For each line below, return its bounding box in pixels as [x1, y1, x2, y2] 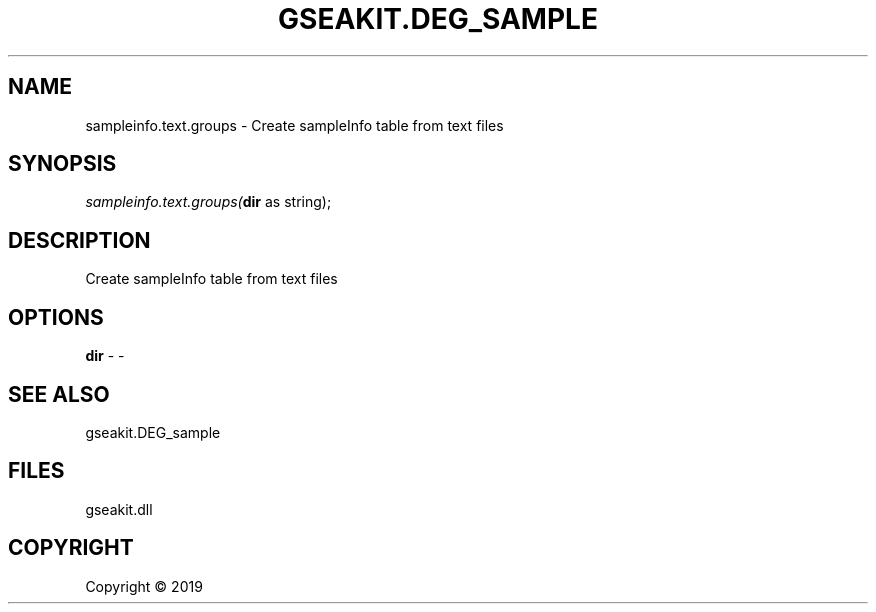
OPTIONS [8, 304, 104, 330]
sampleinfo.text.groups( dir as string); [85, 193, 332, 211]
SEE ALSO [8, 381, 110, 407]
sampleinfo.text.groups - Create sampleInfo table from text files [85, 116, 504, 134]
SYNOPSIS [8, 151, 117, 177]
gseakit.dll [85, 500, 153, 518]
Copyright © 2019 [85, 577, 203, 595]
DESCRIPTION [8, 227, 151, 253]
